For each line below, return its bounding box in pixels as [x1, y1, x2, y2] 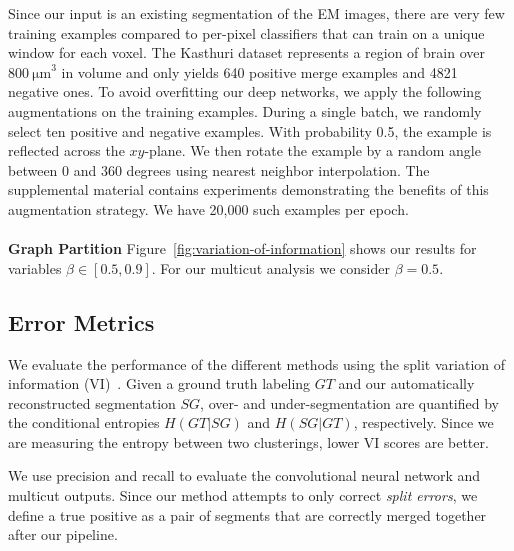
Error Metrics [8, 306, 155, 337]
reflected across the [8, 140, 125, 161]
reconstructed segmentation [8, 392, 176, 413]
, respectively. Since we [353, 412, 494, 433]
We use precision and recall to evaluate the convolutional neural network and [8, 465, 481, 486]
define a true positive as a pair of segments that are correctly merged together [8, 504, 487, 525]
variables [8, 257, 62, 278]
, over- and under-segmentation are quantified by [200, 392, 499, 413]
